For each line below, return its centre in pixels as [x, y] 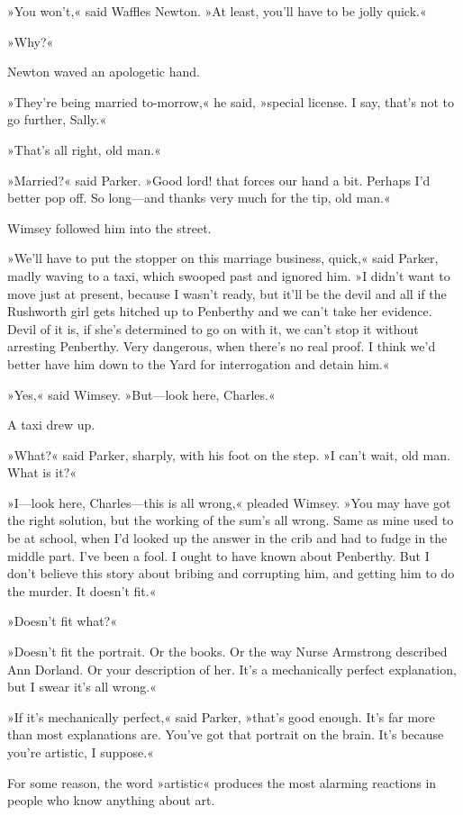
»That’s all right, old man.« [84, 149]
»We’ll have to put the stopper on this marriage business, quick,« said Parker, [223, 258]
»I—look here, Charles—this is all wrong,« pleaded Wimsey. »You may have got [229, 502]
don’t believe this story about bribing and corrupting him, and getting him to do [231, 573]
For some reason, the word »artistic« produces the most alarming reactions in [222, 782]
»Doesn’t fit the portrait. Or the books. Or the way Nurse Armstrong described [227, 652]
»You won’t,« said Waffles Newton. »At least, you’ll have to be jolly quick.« [217, 11]
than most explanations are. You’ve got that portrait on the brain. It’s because [226, 734]
